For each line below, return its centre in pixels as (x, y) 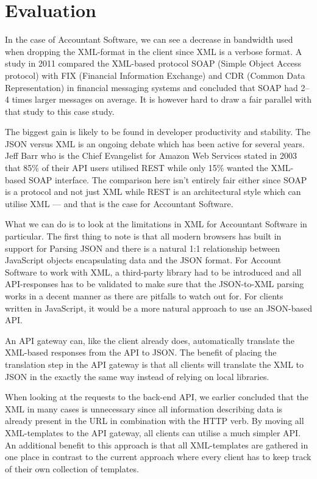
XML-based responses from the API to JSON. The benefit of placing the (141, 352)
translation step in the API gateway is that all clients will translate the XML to (155, 364)
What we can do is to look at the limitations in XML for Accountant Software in (156, 224)
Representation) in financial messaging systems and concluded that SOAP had (151, 87)
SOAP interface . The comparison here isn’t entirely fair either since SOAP (168, 179)
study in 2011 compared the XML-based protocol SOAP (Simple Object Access (153, 63)
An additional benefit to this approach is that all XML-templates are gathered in (157, 444)
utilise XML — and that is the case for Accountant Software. (119, 203)
